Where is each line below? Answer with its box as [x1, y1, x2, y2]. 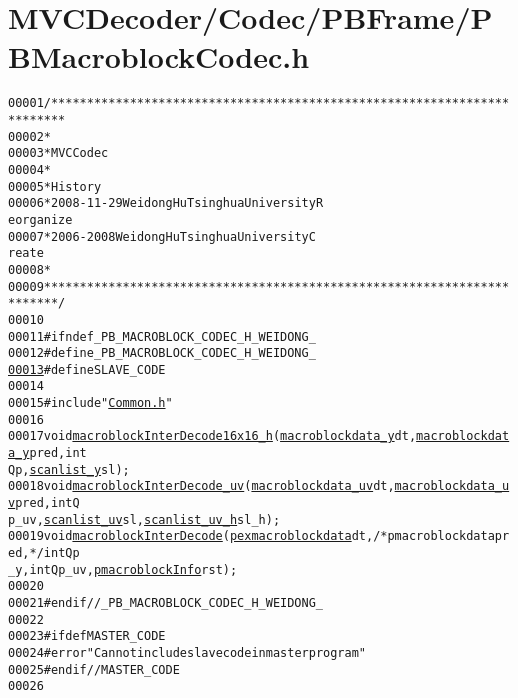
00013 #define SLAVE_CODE [8, 362, 166, 377]
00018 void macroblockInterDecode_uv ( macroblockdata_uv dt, [8, 479, 395, 494]
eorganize [8, 212, 73, 227]
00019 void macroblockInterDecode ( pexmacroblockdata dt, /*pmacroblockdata [8, 529, 495, 544]
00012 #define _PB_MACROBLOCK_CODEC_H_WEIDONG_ [8, 346, 316, 361]
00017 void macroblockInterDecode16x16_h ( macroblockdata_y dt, [8, 429, 417, 444]
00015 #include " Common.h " [8, 396, 173, 411]
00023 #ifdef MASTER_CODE [8, 629, 166, 644]
